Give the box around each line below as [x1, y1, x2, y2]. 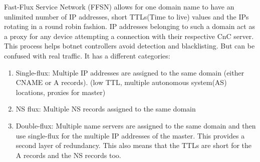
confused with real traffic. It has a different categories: [4, 50, 170, 60]
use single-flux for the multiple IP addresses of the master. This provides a [16, 130, 245, 140]
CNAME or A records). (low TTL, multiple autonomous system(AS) [16, 77, 227, 87]
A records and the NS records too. [16, 149, 121, 160]
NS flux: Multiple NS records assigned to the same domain [16, 103, 196, 114]
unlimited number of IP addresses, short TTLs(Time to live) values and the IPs [4, 11, 249, 21]
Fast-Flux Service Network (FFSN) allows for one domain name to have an [4, 1, 234, 11]
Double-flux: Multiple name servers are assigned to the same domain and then [16, 120, 256, 130]
